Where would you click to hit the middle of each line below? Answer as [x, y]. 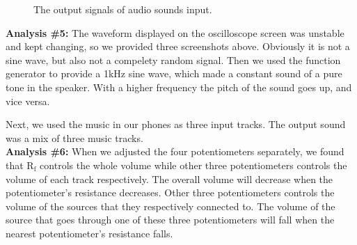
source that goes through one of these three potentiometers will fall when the [170, 220]
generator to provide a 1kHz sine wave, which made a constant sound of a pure [174, 73]
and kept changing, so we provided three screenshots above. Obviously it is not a [178, 46]
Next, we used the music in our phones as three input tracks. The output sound [176, 124]
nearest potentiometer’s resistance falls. [89, 233]
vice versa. [28, 101]
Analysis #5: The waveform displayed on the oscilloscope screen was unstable [175, 32]
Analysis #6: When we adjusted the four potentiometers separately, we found [175, 151]
